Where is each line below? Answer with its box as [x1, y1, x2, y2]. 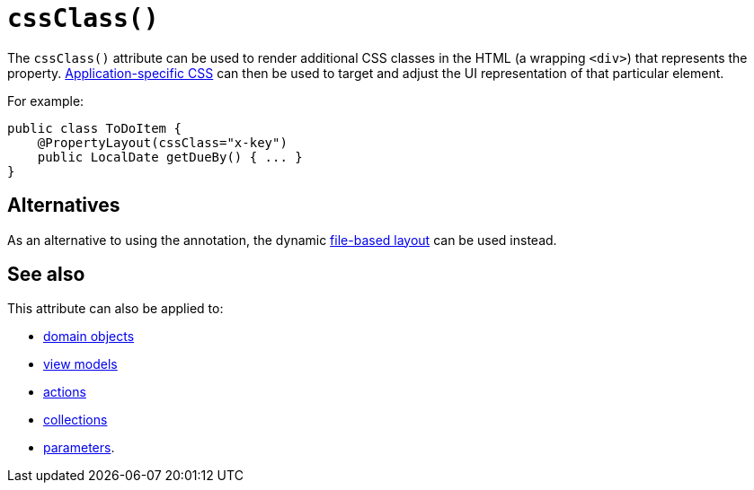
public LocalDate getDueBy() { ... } [37, 149, 303, 164]
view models [43, 356, 118, 372]
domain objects [43, 328, 135, 345]
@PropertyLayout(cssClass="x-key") [37, 135, 288, 150]
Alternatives [7, 194, 120, 217]
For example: [7, 92, 84, 109]
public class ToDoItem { [7, 120, 182, 136]
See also [7, 263, 85, 286]
